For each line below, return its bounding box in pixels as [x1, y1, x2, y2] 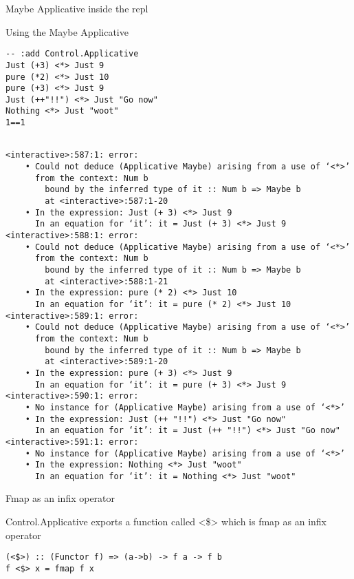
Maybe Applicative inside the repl [5, 1, 148, 15]
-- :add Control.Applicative [5, 49, 139, 59]
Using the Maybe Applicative [5, 24, 129, 39]
